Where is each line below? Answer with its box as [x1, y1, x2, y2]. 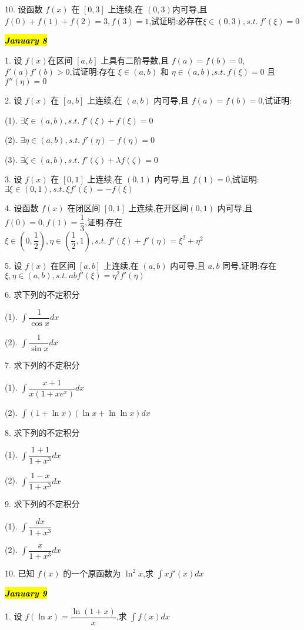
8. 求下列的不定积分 [5, 426, 80, 438]
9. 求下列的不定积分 [5, 498, 80, 510]
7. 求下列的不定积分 [5, 358, 80, 371]
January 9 [5, 587, 47, 599]
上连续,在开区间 [128, 201, 189, 214]
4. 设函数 [5, 201, 39, 214]
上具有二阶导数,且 [101, 54, 169, 66]
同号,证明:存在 [222, 259, 276, 271]
